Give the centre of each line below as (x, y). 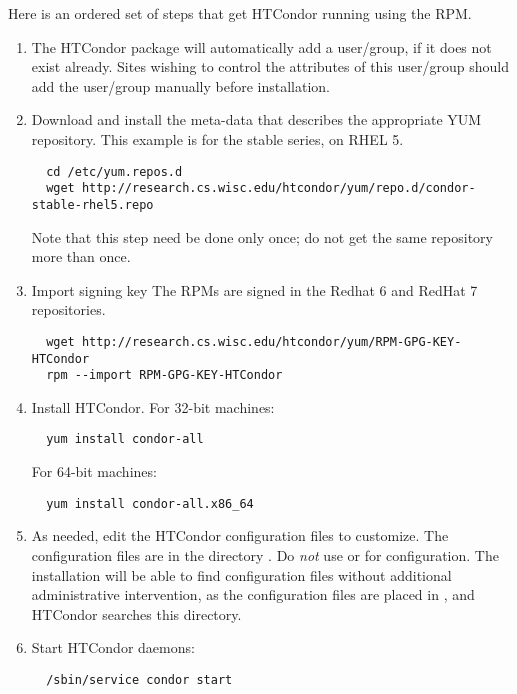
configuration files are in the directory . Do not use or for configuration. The (265, 554)
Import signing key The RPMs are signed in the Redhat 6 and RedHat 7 (254, 289)
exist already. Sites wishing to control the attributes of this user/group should (270, 66)
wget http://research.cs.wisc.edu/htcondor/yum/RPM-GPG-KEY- (254, 341)
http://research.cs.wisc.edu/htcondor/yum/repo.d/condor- (278, 188)
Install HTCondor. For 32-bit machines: (153, 406)
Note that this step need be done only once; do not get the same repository (262, 236)
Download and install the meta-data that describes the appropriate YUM (256, 119)
